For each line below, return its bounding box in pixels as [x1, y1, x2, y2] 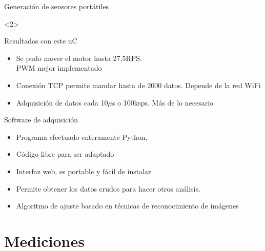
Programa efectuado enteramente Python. [16, 131, 148, 142]
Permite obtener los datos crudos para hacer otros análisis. [16, 183, 200, 194]
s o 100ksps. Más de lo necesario [112, 97, 214, 108]
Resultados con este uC [4, 35, 77, 46]
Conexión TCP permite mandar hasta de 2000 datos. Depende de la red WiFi [16, 79, 261, 90]
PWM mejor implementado [16, 62, 102, 73]
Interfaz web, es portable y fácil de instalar [16, 165, 151, 176]
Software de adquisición [4, 114, 78, 125]
